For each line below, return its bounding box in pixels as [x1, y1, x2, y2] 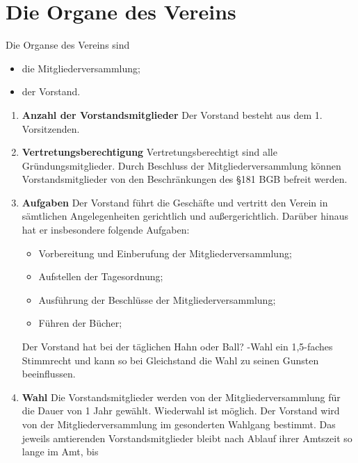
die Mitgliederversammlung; [22, 60, 140, 75]
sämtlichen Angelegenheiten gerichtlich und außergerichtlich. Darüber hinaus [22, 209, 348, 223]
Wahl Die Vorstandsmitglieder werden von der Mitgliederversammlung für [22, 389, 341, 404]
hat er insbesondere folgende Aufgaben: [22, 222, 190, 237]
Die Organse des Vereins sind [6, 38, 130, 52]
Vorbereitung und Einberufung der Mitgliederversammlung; [38, 245, 292, 260]
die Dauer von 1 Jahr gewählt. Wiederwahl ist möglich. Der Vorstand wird [22, 403, 340, 418]
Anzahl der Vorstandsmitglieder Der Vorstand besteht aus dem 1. [22, 107, 323, 122]
